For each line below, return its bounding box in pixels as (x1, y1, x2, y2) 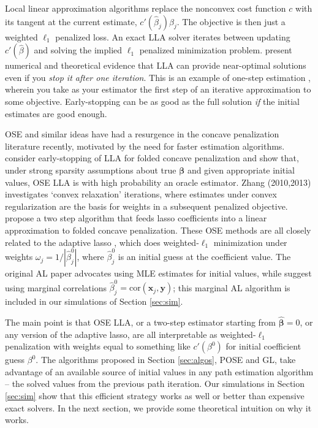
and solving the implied (34, 44, 123, 56)
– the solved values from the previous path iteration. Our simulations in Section (5, 377, 305, 390)
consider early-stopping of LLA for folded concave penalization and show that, (5, 151, 299, 164)
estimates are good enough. (5, 107, 107, 120)
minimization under (213, 235, 287, 248)
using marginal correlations (5, 281, 107, 294)
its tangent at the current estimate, (5, 15, 137, 28)
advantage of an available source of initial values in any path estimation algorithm (5, 365, 314, 378)
